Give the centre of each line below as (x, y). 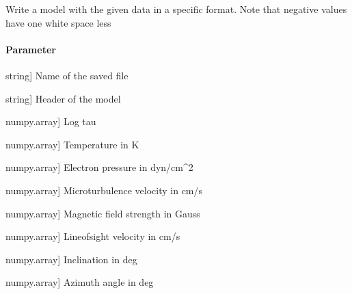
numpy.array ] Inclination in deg (71, 259)
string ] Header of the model (63, 98)
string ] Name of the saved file (67, 75)
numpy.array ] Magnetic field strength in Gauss (103, 213)
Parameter (31, 49)
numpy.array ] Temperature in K (72, 144)
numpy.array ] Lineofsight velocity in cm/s (93, 236)
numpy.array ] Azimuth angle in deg (80, 282)
